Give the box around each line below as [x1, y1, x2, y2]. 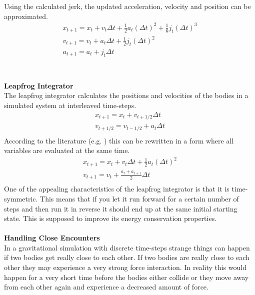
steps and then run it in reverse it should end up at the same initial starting [4, 203, 237, 213]
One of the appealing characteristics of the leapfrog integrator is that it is [4, 183, 229, 194]
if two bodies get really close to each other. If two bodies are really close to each [4, 252, 249, 262]
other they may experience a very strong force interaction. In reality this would [4, 262, 246, 272]
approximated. [4, 10, 48, 21]
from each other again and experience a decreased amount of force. [4, 281, 208, 292]
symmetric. [4, 193, 38, 203]
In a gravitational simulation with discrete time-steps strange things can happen [4, 242, 250, 252]
